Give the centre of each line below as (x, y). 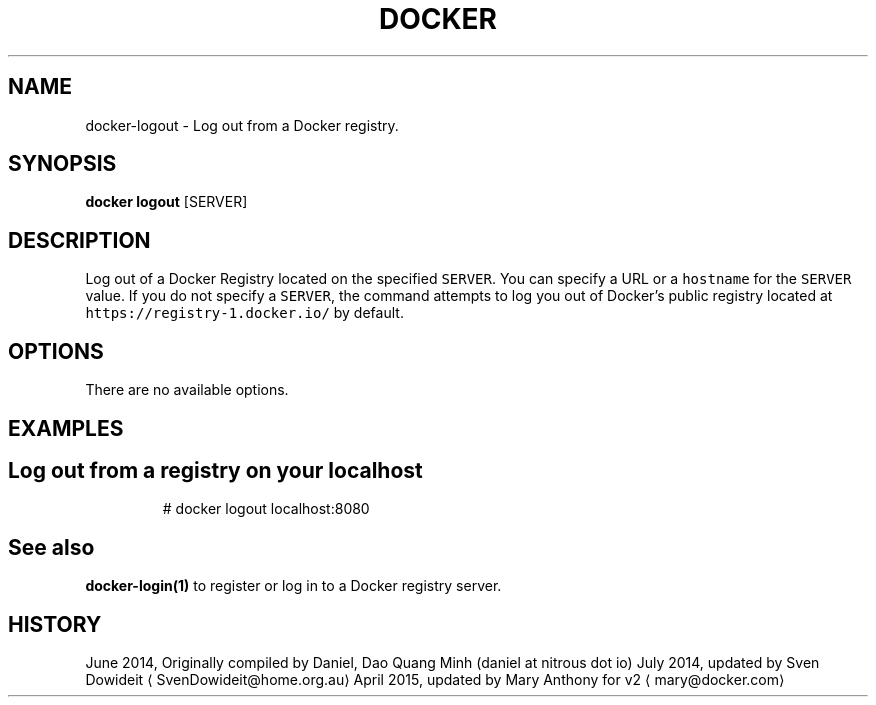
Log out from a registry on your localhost (215, 470)
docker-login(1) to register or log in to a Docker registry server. (293, 586)
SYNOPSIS (62, 164)
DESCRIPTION (79, 240)
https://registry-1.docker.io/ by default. (244, 313)
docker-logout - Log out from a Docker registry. (242, 125)
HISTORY (55, 624)
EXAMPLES (66, 428)
